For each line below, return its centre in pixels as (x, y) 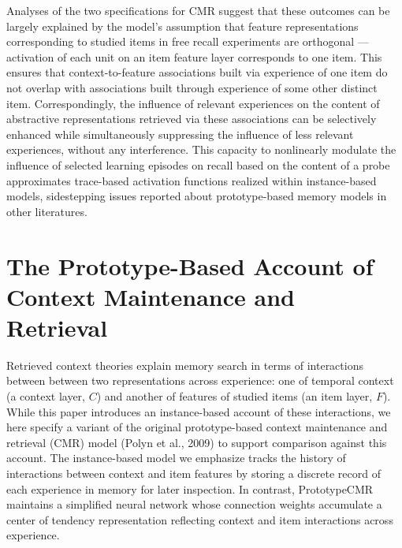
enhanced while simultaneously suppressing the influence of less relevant (180, 134)
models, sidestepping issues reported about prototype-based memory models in (197, 196)
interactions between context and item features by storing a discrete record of (194, 473)
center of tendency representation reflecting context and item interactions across (200, 519)
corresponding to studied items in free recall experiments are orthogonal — (188, 41)
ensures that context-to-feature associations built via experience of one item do (197, 72)
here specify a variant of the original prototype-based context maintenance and (197, 427)
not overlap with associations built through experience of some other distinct (192, 87)
